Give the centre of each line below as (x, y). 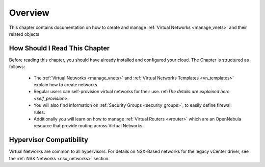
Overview (29, 13)
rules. (39, 112)
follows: (17, 67)
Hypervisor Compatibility (49, 140)
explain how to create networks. (66, 85)
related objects (24, 34)
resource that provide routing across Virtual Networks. (89, 126)
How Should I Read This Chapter (59, 48)
